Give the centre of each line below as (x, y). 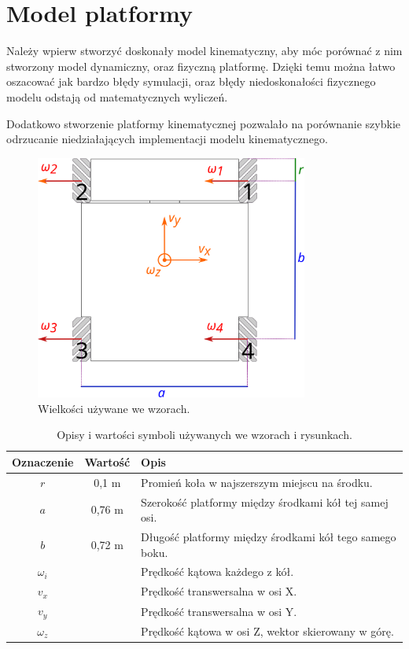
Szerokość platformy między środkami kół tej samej (265, 501)
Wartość (107, 461)
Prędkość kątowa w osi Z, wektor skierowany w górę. (267, 631)
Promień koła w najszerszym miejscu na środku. (257, 482)
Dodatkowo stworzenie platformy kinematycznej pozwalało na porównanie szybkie (203, 123)
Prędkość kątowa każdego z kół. (217, 572)
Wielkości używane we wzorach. (114, 408)
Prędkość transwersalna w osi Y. (219, 611)
